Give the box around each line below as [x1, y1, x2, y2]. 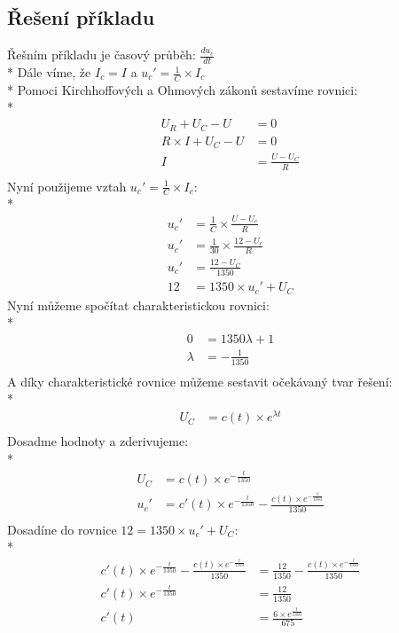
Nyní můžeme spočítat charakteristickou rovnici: [7, 295, 270, 314]
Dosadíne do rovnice [7, 520, 117, 538]
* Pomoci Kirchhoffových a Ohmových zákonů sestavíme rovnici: [7, 80, 358, 98]
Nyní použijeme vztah [7, 176, 127, 195]
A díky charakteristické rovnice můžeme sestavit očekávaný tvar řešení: [7, 371, 393, 390]
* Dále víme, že [7, 63, 91, 82]
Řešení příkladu [7, 4, 155, 31]
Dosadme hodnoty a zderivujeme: [7, 432, 189, 450]
